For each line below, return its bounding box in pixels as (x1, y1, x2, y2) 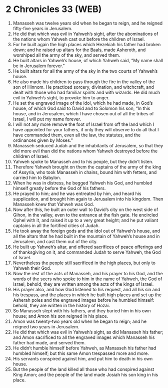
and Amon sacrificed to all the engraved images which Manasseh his (12, 334, 155, 340)
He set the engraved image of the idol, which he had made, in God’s (12, 100, 153, 106)
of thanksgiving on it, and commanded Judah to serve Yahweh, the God (12, 249, 161, 255)
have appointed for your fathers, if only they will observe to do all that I (12, 126, 159, 132)
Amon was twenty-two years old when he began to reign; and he (12, 318, 147, 324)
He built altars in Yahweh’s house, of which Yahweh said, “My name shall (12, 57, 163, 63)
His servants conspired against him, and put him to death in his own (12, 355, 153, 361)
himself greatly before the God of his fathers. (12, 185, 106, 191)
